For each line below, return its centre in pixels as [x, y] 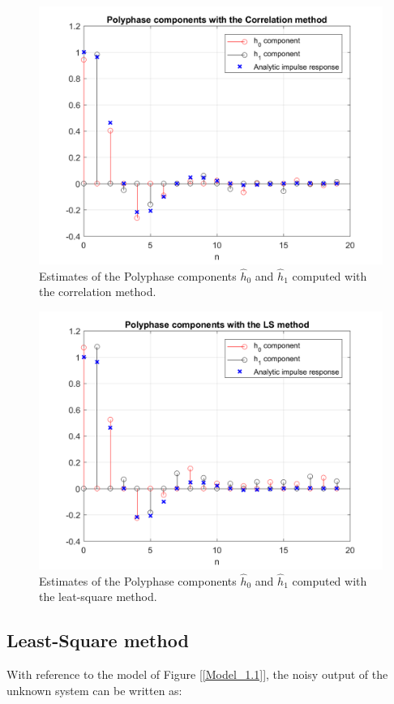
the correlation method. [98, 292]
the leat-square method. [98, 597]
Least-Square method [98, 640]
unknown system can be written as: [94, 690]
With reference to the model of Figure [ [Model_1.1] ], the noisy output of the [197, 674]
